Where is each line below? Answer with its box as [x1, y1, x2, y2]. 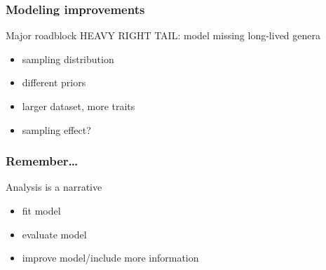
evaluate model [22, 227, 87, 241]
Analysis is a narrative [6, 180, 102, 194]
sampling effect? [22, 122, 91, 137]
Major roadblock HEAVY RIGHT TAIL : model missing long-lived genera [6, 28, 320, 43]
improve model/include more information [22, 250, 199, 265]
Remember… [6, 152, 79, 170]
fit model [22, 203, 61, 217]
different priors [22, 75, 86, 90]
